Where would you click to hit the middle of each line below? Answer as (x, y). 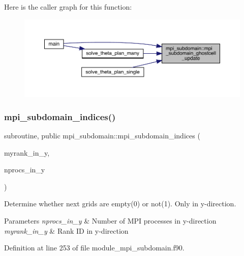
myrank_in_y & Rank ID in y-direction (66, 230)
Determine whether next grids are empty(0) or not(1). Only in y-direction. (120, 204)
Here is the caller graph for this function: (68, 7)
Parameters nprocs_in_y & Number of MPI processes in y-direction (110, 220)
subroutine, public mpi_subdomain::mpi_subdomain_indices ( (102, 135)
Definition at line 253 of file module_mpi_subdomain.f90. (94, 248)
